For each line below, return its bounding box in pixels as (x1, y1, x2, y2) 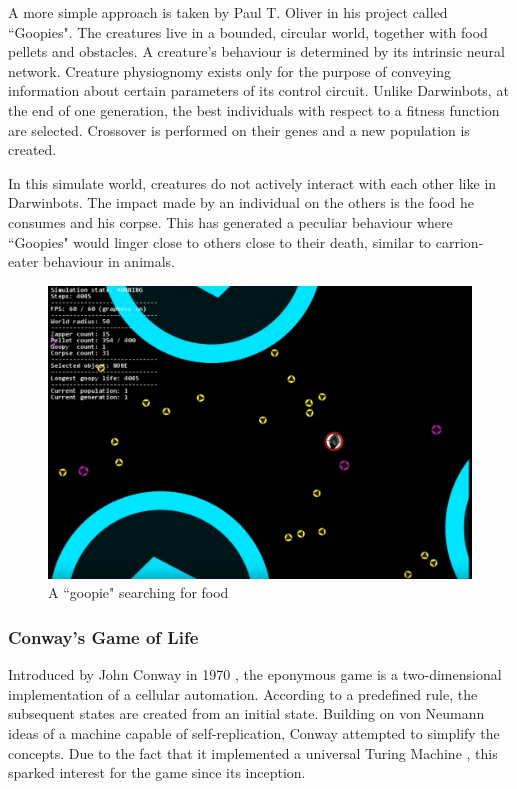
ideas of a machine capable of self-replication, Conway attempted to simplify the (8, 722, 500, 743)
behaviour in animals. (43, 251, 176, 272)
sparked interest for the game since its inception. (8, 762, 306, 783)
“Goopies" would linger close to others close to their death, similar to (8, 231, 432, 252)
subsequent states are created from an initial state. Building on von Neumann (8, 703, 485, 724)
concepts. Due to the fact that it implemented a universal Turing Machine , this (8, 742, 498, 763)
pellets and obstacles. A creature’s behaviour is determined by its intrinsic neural (8, 41, 505, 62)
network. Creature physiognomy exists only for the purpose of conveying (8, 60, 452, 81)
